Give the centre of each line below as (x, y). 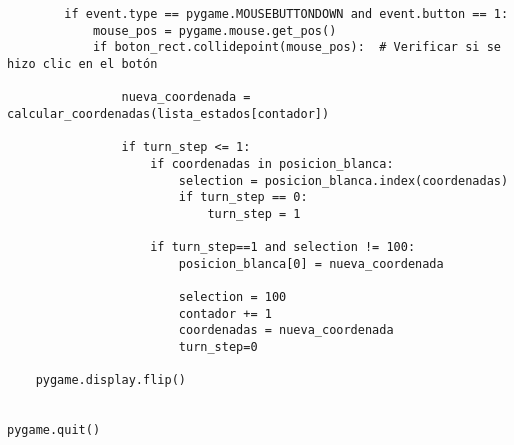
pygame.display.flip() (110, 380)
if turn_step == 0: (243, 197)
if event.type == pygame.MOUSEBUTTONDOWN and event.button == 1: (286, 14)
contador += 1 (225, 313)
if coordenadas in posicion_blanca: (272, 163)
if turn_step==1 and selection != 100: (283, 247)
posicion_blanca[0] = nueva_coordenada (311, 263)
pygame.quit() (54, 430)
